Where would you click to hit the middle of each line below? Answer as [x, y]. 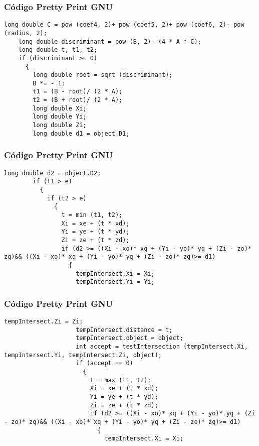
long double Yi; [60, 117]
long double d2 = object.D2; [53, 173]
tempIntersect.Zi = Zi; [44, 322]
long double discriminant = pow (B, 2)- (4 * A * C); [110, 41]
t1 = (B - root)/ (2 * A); [78, 92]
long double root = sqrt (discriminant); [103, 75]
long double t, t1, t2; [58, 50]
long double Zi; [60, 125]
